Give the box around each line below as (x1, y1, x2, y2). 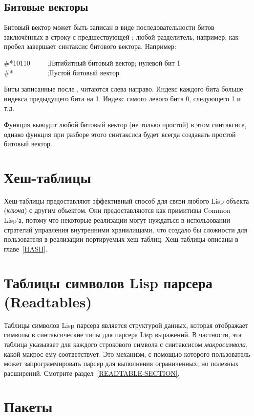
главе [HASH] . (4, 243, 47, 254)
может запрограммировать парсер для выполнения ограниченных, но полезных (4, 358, 239, 369)
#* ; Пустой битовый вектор (4, 67, 119, 77)
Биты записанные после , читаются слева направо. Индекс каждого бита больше (4, 84, 243, 94)
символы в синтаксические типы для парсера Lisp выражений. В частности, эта (4, 329, 242, 340)
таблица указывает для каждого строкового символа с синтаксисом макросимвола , (4, 339, 248, 349)
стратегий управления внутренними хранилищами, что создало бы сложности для (4, 224, 247, 234)
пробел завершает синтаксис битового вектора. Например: (4, 41, 176, 51)
